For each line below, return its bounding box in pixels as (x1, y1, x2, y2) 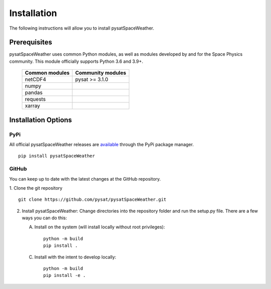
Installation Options (9, 115, 72, 124)
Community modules (75, 69, 126, 76)
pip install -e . (43, 272, 86, 278)
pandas (25, 89, 43, 96)
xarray (25, 102, 40, 109)
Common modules (25, 69, 70, 76)
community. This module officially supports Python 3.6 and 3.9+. (9, 58, 143, 64)
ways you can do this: (22, 215, 67, 221)
